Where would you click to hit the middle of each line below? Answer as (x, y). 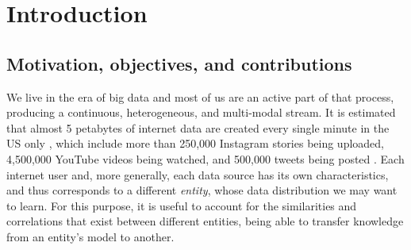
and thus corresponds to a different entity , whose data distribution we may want (202, 190)
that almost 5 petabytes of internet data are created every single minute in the (198, 127)
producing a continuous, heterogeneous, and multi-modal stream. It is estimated (201, 112)
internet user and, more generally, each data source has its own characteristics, (198, 174)
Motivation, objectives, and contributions (179, 63)
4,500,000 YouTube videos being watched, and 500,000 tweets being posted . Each (205, 158)
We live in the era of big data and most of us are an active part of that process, (200, 96)
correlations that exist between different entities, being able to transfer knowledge (205, 221)
